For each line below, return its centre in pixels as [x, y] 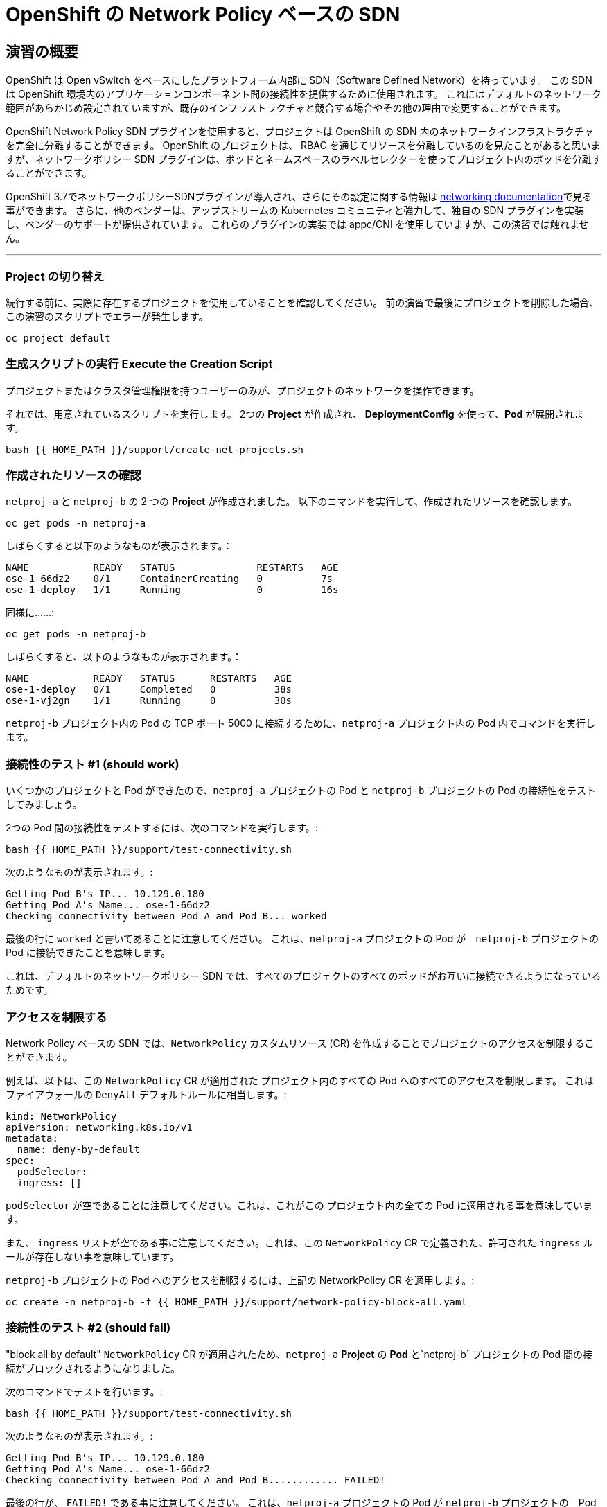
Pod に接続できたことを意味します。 [88, 953]
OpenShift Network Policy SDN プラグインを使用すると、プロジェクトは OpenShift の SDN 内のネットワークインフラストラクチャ [300, 132]
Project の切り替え [55, 276]
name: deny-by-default [78, 1149]
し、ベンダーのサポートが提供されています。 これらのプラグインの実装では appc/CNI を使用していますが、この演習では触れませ [297, 224]
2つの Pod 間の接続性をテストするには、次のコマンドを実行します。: [162, 828]
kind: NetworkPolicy [61, 1116]
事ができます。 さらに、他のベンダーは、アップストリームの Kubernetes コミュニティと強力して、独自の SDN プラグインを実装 [295, 211]
